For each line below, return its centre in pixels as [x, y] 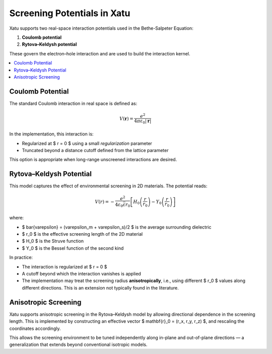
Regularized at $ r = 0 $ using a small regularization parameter [87, 143]
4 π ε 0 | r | [143, 121]
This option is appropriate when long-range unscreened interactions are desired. [93, 160]
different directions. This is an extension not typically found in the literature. [100, 288]
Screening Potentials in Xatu [70, 13]
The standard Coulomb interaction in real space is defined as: [73, 103]
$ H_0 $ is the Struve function [53, 241]
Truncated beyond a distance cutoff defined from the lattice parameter [95, 150]
